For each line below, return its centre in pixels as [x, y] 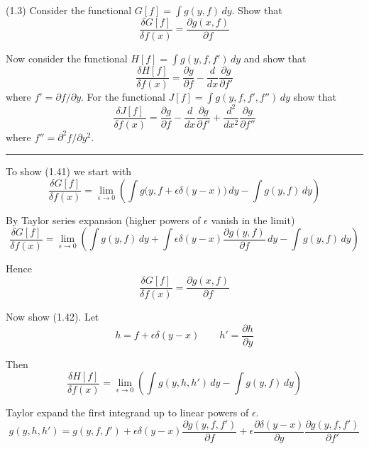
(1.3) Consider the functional [69, 10]
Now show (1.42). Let [53, 317]
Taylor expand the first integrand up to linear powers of [127, 412]
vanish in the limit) [253, 220]
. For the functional [123, 97]
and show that [275, 59]
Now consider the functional [67, 59]
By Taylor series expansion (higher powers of [103, 220]
